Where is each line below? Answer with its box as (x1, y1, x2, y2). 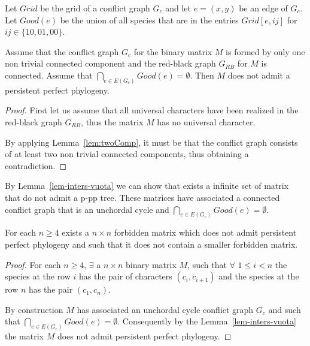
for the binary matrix (133, 45, 212, 58)
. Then (190, 68, 214, 81)
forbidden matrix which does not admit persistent (114, 226, 297, 239)
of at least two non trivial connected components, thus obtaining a (5, 148, 249, 160)
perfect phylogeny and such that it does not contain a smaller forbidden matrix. (5, 238, 298, 251)
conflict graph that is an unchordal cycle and (5, 203, 169, 215)
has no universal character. (157, 116, 256, 128)
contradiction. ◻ (5, 159, 67, 172)
